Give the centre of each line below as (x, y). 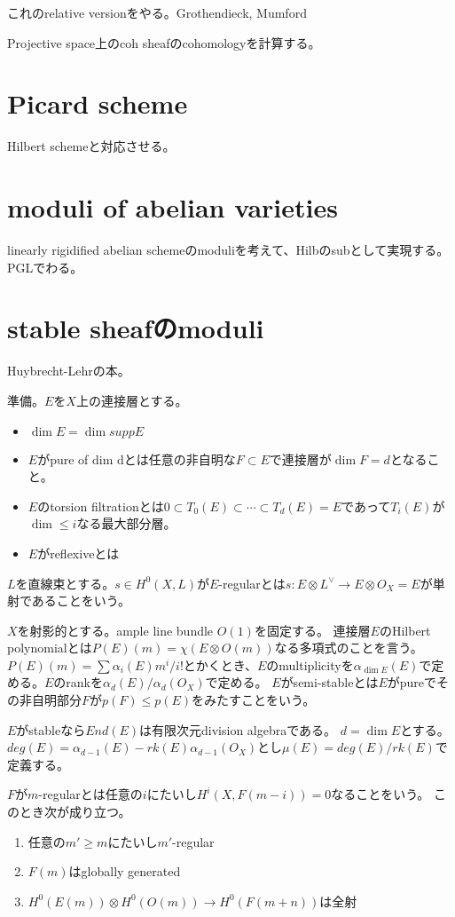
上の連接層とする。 (132, 400)
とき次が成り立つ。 (75, 812)
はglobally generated (125, 871)
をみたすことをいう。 (254, 700)
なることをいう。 (380, 794)
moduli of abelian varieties (173, 207)
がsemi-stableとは (329, 682)
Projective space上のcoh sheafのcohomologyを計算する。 (164, 42)
